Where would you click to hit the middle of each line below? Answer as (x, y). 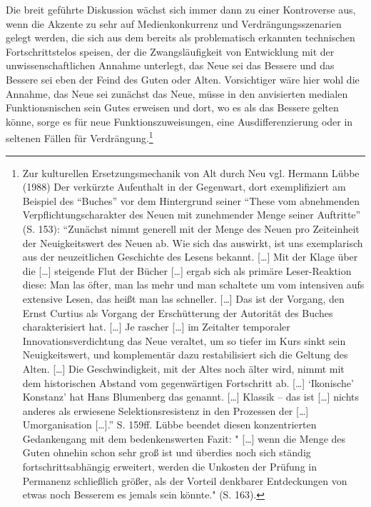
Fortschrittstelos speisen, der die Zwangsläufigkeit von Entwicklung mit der (170, 51)
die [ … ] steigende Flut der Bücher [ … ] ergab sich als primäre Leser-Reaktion (187, 270)
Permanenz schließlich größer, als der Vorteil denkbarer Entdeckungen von (185, 480)
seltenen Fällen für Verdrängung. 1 (80, 137)
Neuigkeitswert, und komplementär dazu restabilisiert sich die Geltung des (185, 355)
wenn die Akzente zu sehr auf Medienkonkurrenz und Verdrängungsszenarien (174, 23)
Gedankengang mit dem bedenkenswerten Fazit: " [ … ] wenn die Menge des (184, 438)
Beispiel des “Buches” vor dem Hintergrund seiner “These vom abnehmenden (191, 200)
